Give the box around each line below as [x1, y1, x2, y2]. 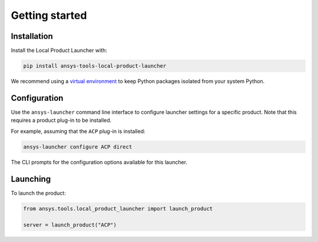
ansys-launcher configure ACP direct [23, 143, 132, 150]
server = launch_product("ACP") [23, 221, 117, 228]
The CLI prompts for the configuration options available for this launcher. [11, 158, 188, 165]
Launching [11, 174, 51, 184]
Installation [11, 31, 53, 41]
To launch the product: [11, 189, 66, 197]
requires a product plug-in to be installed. [11, 117, 112, 124]
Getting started [11, 9, 87, 22]
